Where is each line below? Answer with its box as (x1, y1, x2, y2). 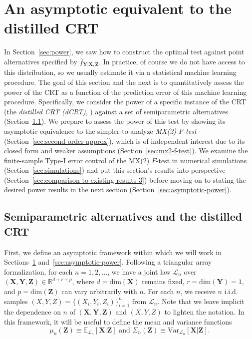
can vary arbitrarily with (61, 286, 137, 297)
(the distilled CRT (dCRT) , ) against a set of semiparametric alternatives (4, 106, 229, 116)
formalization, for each (4, 266, 73, 277)
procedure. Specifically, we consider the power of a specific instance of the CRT (4, 96, 247, 107)
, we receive (180, 286, 216, 297)
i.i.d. (224, 286, 238, 297)
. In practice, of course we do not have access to (99, 56, 245, 66)
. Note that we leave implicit (157, 296, 245, 306)
